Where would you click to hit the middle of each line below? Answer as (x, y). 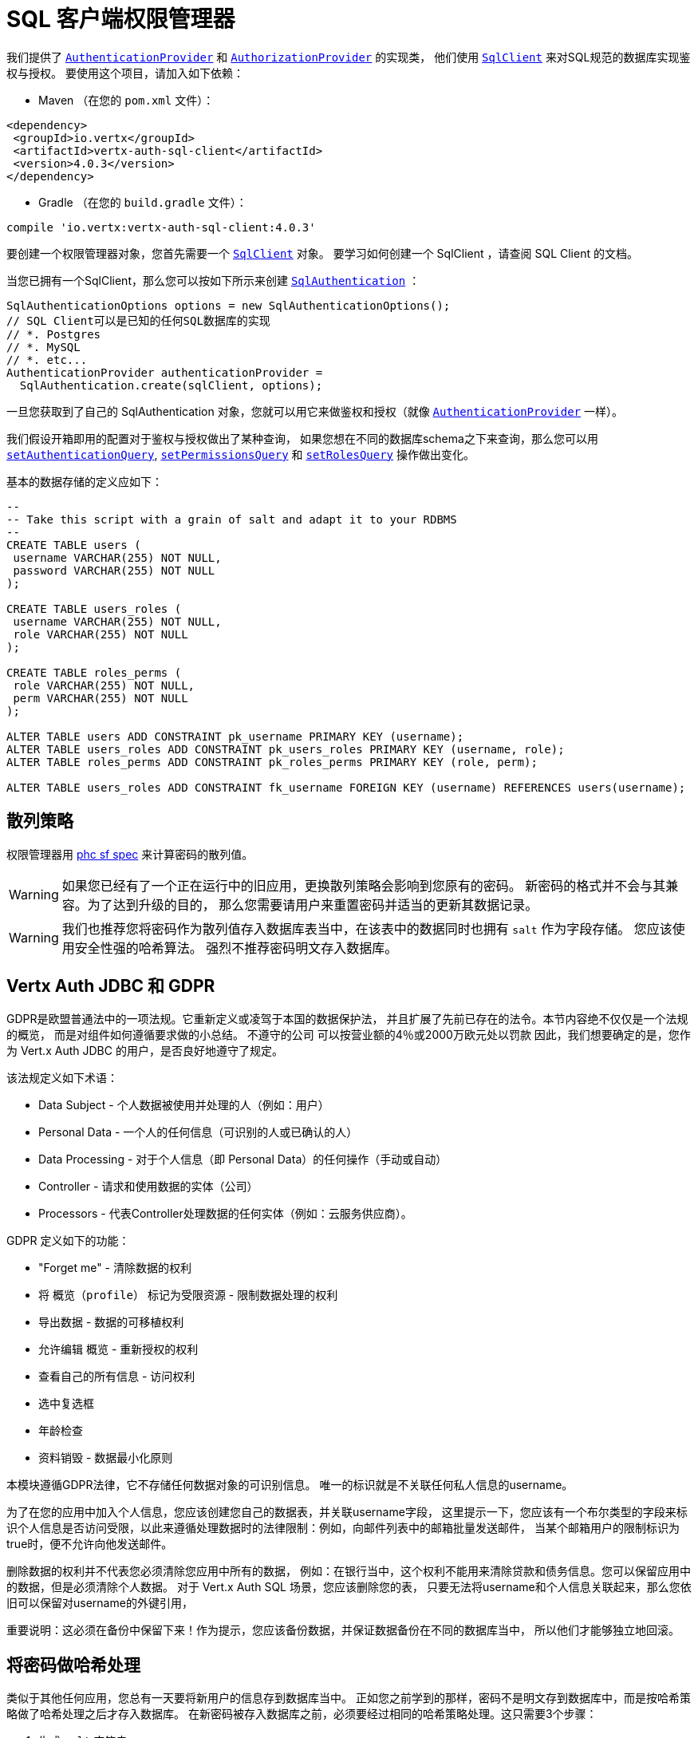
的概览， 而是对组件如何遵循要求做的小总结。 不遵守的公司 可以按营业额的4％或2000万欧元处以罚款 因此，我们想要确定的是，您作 (349, 1035)
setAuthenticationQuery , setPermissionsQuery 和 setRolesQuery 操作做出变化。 (241, 454)
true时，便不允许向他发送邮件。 (90, 1544)
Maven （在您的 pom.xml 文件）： (126, 100)
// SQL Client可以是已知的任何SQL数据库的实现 (138, 320)
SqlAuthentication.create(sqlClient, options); (171, 385)
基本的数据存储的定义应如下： (85, 481)
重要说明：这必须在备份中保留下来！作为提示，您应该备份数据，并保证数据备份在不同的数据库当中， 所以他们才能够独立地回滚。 (343, 1630)
